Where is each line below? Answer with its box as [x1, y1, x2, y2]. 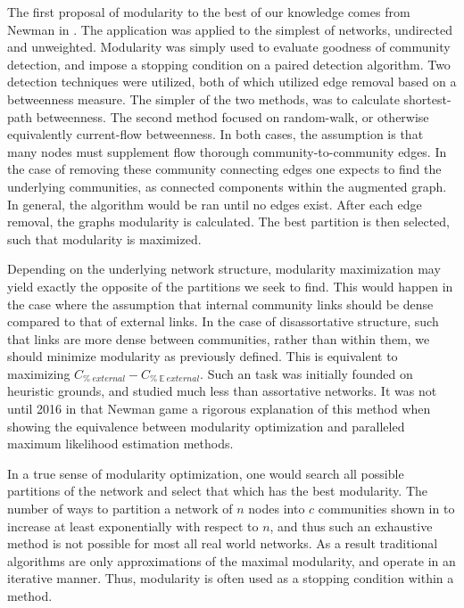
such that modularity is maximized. [7, 229, 202, 248]
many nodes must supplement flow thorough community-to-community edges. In [7, 142, 447, 160]
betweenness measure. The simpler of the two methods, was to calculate [7, 89, 400, 108]
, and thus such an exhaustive [269, 516, 433, 535]
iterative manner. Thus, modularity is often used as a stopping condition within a [7, 569, 454, 587]
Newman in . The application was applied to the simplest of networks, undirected [7, 20, 452, 38]
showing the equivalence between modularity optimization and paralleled [7, 416, 405, 435]
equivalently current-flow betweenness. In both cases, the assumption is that [7, 125, 424, 144]
